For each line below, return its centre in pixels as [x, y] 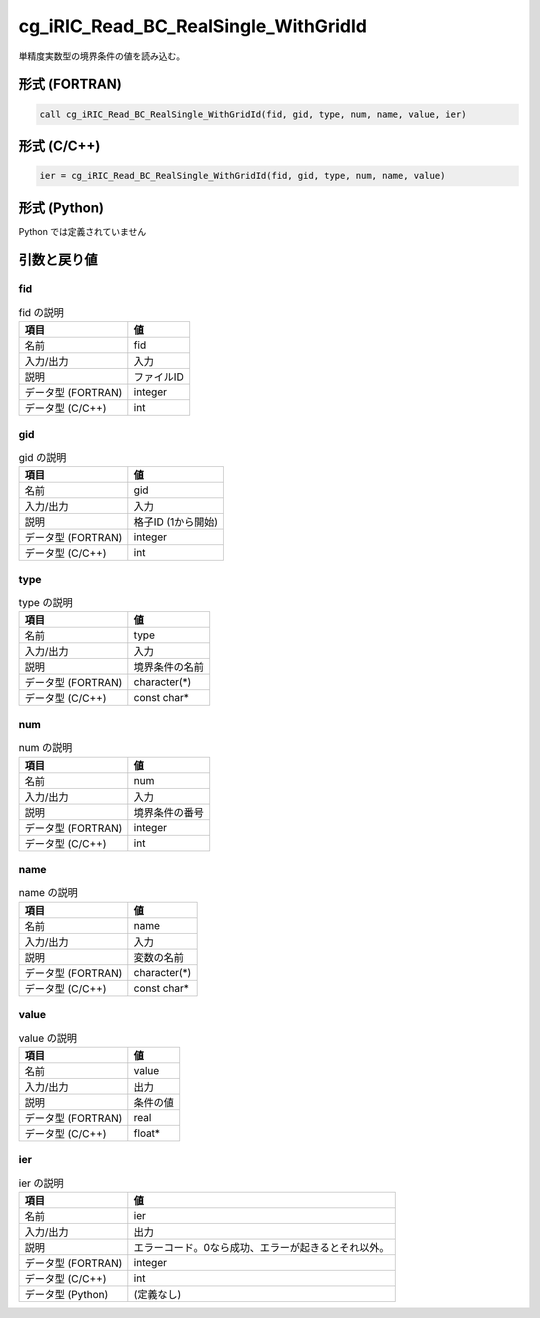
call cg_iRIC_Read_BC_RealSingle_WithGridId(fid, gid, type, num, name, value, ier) [253, 114]
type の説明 [46, 603]
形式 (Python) [61, 207]
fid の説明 [41, 312]
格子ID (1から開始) [176, 522]
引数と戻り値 [58, 260]
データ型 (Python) [66, 1294]
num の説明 [45, 748]
